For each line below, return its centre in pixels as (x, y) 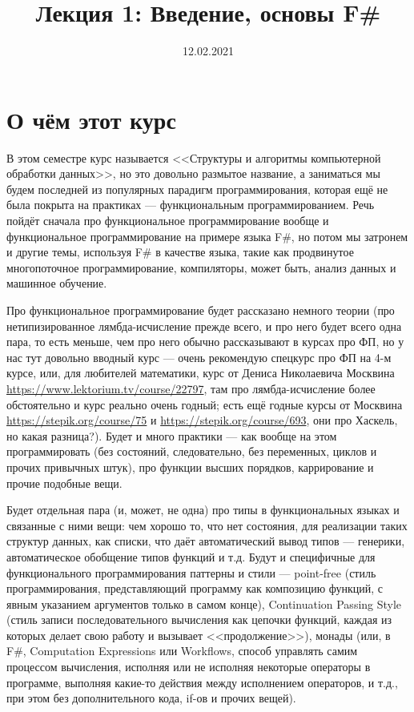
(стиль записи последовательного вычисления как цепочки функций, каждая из (199, 619)
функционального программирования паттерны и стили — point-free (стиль (191, 572)
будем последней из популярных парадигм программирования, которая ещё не (197, 189)
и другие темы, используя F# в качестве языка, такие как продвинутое (180, 252)
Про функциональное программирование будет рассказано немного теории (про (201, 310)
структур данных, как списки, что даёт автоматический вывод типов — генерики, (206, 541)
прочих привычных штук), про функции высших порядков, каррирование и (190, 467)
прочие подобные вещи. (64, 483)
